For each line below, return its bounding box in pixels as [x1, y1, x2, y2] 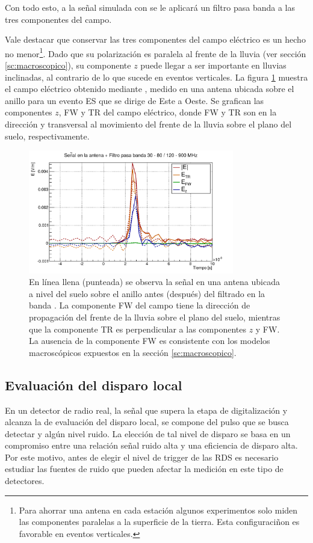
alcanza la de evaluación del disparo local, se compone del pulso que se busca [5, 416, 289, 428]
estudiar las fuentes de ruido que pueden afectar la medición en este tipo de [5, 462, 284, 475]
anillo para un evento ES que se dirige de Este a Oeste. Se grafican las [5, 94, 264, 106]
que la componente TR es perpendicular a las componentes [29, 322, 246, 335]
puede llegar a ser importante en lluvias [140, 59, 287, 72]
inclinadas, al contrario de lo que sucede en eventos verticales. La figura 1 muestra [5, 70, 308, 83]
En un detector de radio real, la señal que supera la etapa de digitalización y [5, 403, 288, 416]
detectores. [5, 474, 45, 487]
